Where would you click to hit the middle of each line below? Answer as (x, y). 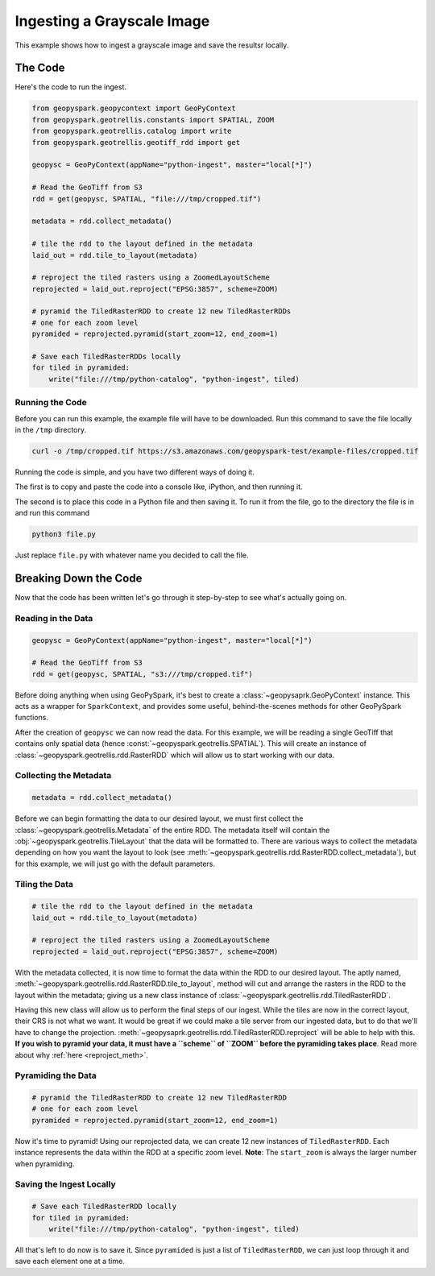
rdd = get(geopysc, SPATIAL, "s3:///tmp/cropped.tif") (142, 674)
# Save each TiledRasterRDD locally (104, 1207)
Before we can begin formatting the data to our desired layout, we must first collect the (159, 818)
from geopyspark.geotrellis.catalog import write (132, 131)
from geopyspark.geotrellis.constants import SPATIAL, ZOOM (153, 120)
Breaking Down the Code (79, 578)
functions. (31, 718)
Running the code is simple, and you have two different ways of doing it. (135, 472)
